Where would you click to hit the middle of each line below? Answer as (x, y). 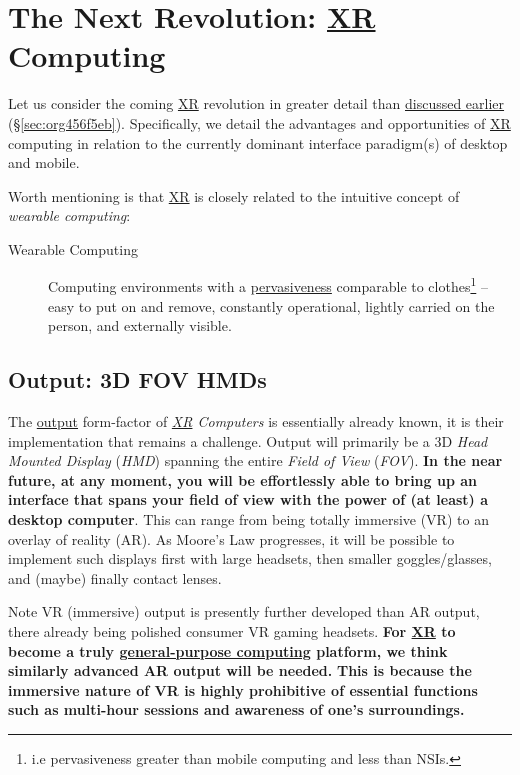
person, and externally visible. (140, 325)
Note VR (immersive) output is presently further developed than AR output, (244, 611)
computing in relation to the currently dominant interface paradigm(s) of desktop (258, 142)
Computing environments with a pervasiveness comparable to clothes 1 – (268, 285)
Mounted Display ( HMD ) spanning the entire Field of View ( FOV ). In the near (255, 460)
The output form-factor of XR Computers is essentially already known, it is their (256, 421)
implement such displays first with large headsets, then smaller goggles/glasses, (250, 558)
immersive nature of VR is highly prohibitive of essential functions (243, 689)
